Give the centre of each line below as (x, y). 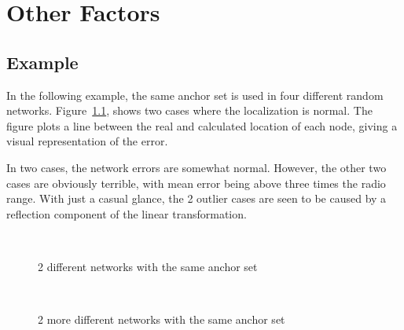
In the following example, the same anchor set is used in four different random (195, 95)
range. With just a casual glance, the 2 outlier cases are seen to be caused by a (196, 198)
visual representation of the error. (87, 141)
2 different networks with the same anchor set (148, 266)
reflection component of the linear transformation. (127, 213)
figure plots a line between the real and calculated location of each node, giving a (202, 125)
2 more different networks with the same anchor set (162, 319)
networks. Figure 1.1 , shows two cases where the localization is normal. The (189, 110)
